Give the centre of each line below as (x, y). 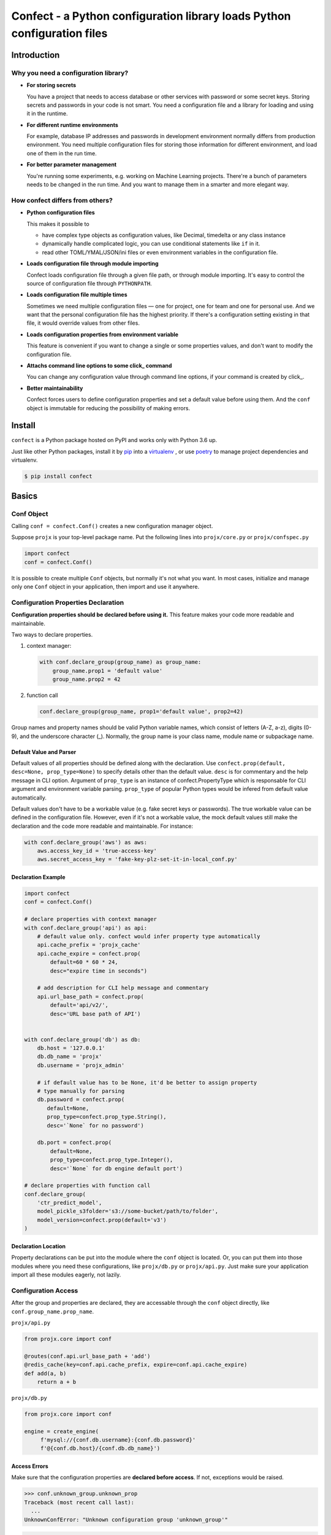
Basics (25, 496)
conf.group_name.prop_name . (53, 1312)
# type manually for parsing (81, 1091)
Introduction (36, 55)
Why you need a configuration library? (70, 72)
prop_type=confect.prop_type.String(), (107, 1117)
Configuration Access (45, 1291)
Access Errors (30, 1466)
